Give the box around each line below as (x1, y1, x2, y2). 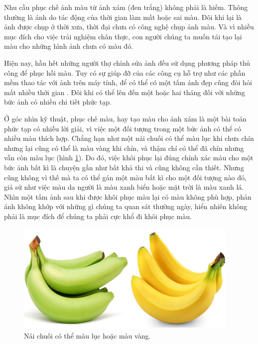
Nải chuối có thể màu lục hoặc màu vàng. (24, 331, 151, 341)
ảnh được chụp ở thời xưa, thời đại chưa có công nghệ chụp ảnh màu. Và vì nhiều (4, 21, 254, 32)
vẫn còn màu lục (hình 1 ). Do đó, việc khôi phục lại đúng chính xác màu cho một (4, 152, 254, 163)
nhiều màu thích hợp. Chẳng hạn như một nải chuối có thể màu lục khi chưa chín (4, 133, 254, 143)
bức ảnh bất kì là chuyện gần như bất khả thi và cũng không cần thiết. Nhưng (4, 162, 244, 172)
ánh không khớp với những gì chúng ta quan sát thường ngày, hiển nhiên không (4, 201, 248, 212)
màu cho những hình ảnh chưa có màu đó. (4, 41, 133, 51)
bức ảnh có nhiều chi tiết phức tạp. (4, 97, 112, 107)
